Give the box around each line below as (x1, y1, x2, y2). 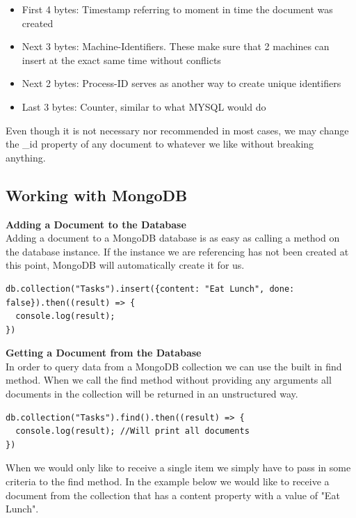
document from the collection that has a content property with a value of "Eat (6, 487, 340, 502)
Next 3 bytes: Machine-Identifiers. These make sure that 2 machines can (22, 39, 330, 54)
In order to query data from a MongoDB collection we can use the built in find (6, 359, 342, 373)
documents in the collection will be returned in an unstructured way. (6, 386, 298, 401)
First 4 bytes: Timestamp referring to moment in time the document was (22, 2, 333, 16)
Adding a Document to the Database (6, 217, 186, 231)
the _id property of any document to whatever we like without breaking (6, 136, 314, 151)
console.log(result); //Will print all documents (15, 426, 250, 437)
